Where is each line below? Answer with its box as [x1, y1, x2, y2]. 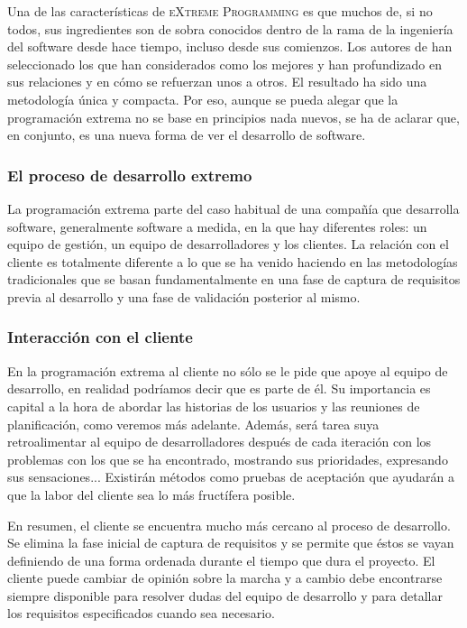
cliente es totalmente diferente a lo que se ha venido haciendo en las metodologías [7, 252, 458, 271]
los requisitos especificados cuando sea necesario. [7, 604, 275, 623]
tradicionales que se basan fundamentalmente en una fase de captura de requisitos [7, 270, 461, 289]
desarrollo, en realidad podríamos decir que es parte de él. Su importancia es [7, 379, 431, 398]
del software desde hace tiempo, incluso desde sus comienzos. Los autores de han [7, 37, 453, 56]
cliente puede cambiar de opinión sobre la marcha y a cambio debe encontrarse [7, 568, 443, 587]
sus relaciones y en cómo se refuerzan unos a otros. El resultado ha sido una [7, 72, 427, 91]
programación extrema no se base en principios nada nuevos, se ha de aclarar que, [7, 107, 460, 126]
